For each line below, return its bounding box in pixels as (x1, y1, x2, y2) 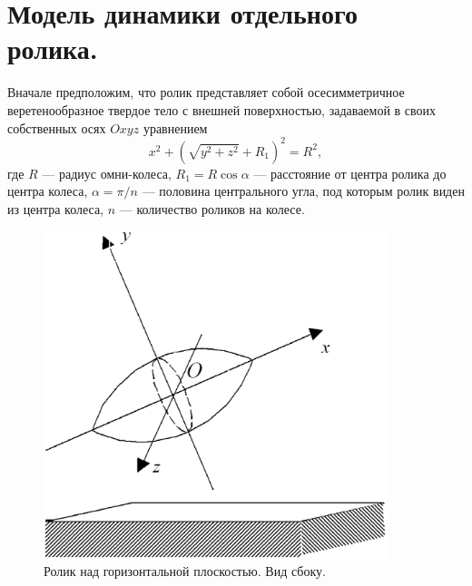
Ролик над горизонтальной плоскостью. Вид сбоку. (44, 562, 326, 581)
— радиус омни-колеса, (42, 163, 172, 182)
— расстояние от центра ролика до (253, 163, 447, 182)
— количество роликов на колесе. (119, 199, 305, 218)
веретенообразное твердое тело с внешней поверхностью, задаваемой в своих (7, 100, 437, 119)
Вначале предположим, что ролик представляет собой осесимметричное (7, 83, 405, 102)
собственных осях (7, 118, 106, 137)
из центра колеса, (7, 199, 103, 218)
